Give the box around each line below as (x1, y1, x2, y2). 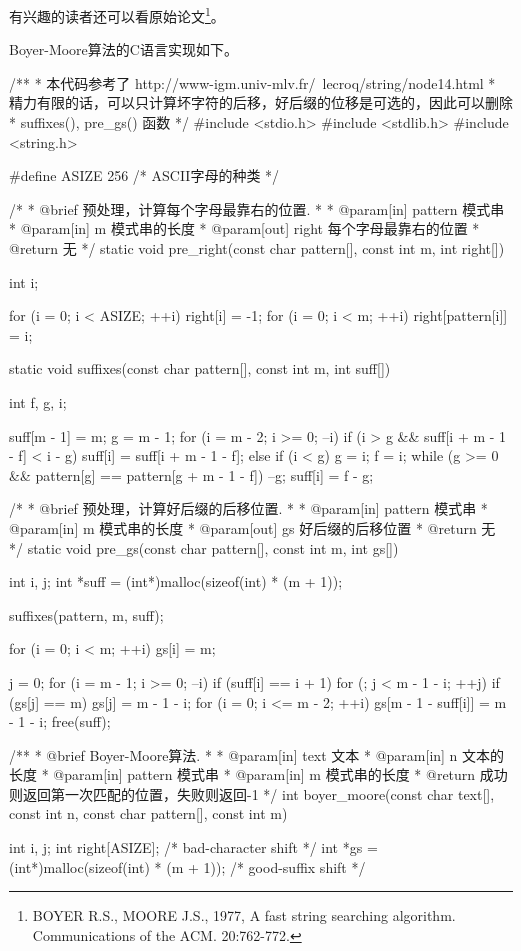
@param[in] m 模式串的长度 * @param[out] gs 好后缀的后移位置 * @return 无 (9, 517, 496, 538)
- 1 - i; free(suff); (9, 711, 111, 732)
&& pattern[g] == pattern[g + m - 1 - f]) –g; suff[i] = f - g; (9, 464, 374, 485)
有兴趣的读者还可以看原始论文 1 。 (9, 3, 225, 26)
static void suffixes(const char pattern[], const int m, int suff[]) (9, 358, 391, 379)
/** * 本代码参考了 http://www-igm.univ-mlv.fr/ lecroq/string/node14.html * (9, 72, 496, 93)
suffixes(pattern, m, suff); (9, 604, 164, 625)
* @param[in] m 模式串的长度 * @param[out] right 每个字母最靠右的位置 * (9, 218, 480, 239)
